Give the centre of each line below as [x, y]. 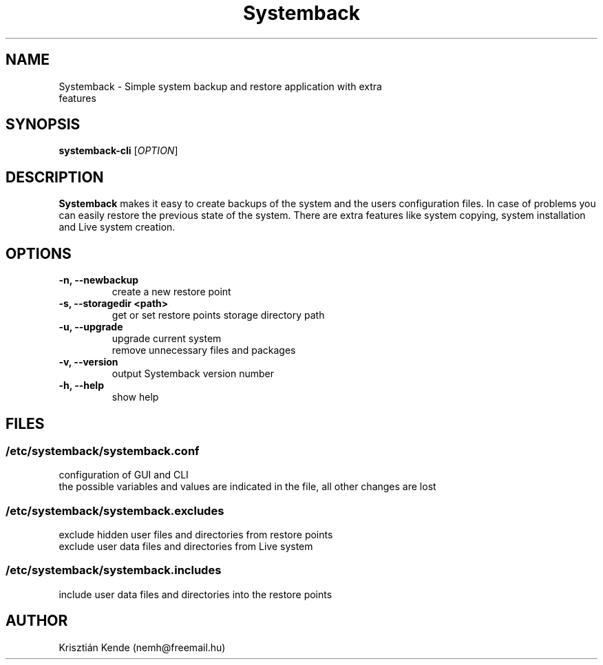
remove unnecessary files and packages [204, 350]
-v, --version [88, 362]
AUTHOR [37, 621]
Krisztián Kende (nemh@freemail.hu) [142, 647]
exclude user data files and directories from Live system [186, 547]
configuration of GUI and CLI [124, 475]
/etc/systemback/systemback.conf [103, 451]
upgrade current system [167, 339]
